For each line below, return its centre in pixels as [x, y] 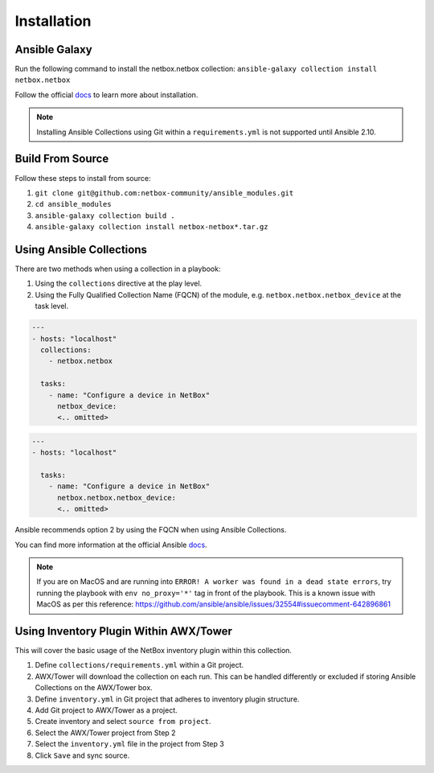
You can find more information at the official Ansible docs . [111, 545]
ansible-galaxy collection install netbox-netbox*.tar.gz [151, 227]
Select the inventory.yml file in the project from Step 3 [129, 744]
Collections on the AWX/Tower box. [94, 688]
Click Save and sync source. [82, 755]
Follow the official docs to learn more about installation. [106, 95]
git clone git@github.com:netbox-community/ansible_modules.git [164, 193]
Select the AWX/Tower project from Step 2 [105, 733]
